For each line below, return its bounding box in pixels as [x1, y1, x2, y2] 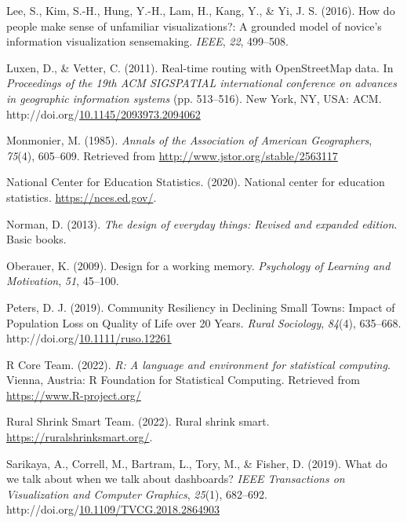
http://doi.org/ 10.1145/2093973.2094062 [6, 105, 201, 122]
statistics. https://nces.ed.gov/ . [6, 188, 157, 205]
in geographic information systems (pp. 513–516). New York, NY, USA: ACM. [6, 90, 382, 106]
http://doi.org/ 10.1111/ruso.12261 [6, 330, 172, 346]
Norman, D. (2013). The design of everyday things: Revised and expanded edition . [6, 215, 398, 232]
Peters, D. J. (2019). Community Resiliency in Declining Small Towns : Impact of [6, 298, 395, 315]
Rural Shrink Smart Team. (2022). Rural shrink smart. [6, 413, 270, 430]
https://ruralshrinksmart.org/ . [6, 429, 153, 445]
